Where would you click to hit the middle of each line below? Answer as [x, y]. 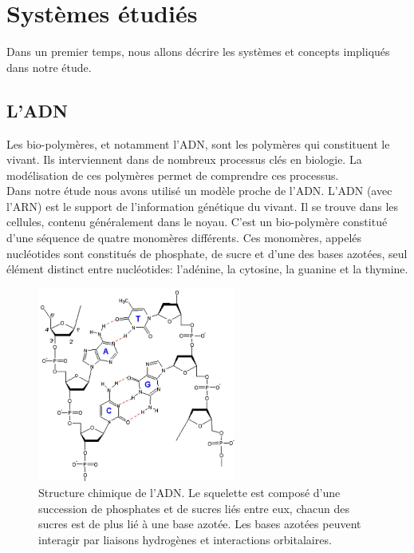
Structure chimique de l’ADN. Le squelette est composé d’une [189, 493]
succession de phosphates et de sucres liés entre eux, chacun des [194, 508]
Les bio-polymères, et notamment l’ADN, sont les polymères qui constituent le [198, 143]
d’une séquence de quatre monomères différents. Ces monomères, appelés [184, 238]
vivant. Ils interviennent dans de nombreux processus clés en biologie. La [184, 159]
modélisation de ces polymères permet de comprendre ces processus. [173, 175]
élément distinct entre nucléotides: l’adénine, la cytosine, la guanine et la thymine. [207, 269]
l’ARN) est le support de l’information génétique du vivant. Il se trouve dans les [203, 206]
